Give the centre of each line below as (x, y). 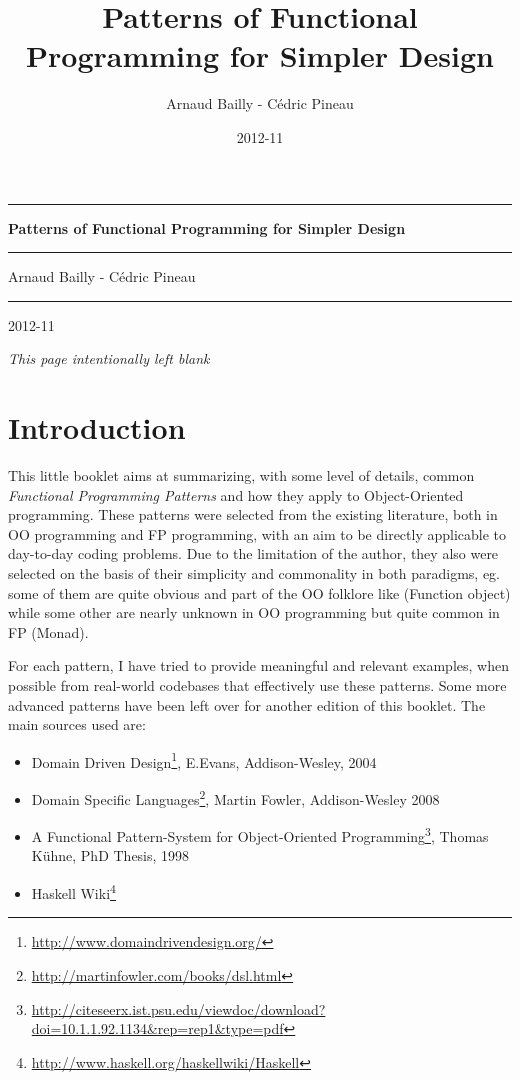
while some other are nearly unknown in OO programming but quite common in (254, 612)
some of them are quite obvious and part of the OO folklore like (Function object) (259, 592)
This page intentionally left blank (109, 358)
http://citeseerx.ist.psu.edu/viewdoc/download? (178, 1008)
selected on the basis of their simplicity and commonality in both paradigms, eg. (254, 572)
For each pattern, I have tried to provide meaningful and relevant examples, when (258, 665)
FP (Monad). (48, 631)
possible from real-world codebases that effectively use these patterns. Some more (257, 684)
